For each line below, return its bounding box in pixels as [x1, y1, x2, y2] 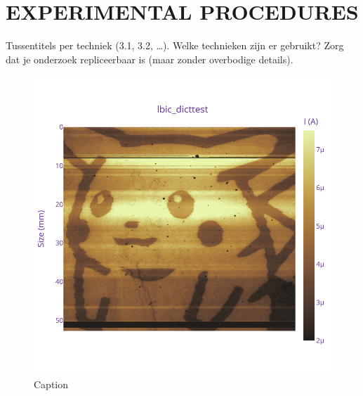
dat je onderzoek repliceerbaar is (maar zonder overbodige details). [6, 51, 293, 66]
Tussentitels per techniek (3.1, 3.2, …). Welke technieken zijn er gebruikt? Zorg [6, 38, 344, 53]
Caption [34, 376, 69, 391]
